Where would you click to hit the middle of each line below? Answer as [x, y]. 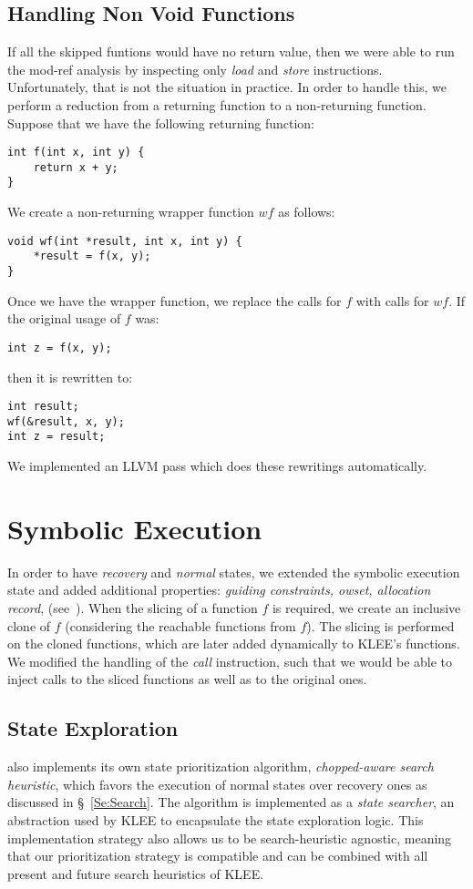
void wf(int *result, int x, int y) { [125, 241]
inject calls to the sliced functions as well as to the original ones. [187, 679]
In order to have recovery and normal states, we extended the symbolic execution [234, 572]
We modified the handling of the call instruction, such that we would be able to [230, 661]
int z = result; [57, 437]
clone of [29, 625]
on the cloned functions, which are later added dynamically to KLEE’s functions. [234, 644]
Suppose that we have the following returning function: [161, 123]
